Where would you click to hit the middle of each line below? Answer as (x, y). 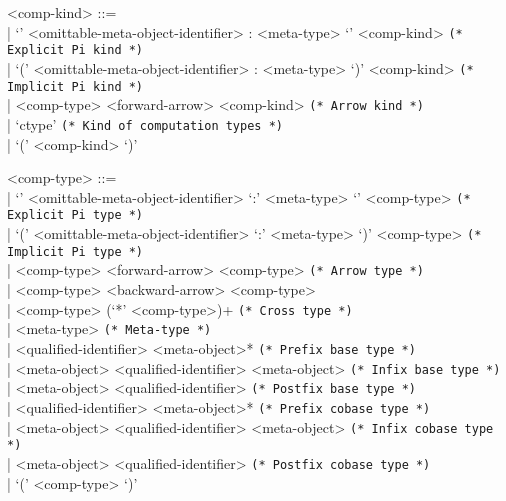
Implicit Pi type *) (75, 251)
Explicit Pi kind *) (75, 50)
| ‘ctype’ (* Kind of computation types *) (145, 123)
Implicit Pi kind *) (75, 86)
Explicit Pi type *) (75, 215)
